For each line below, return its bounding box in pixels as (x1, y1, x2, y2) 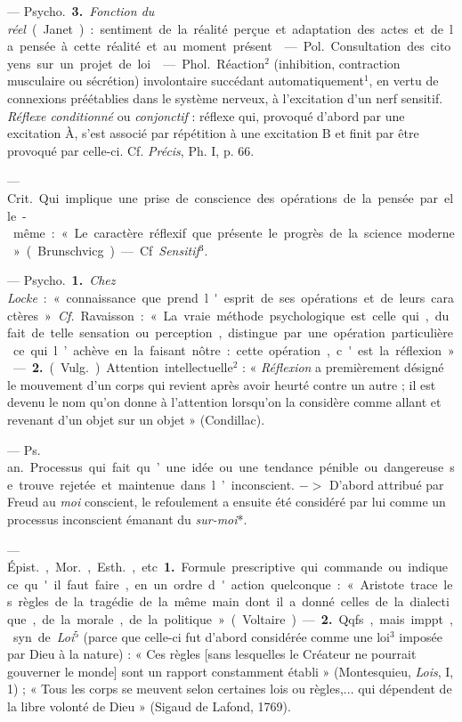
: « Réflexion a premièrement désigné (242, 358, 444, 377)
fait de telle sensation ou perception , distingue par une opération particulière (7, 323, 454, 342)
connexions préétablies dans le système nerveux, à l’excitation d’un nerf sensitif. (7, 88, 443, 107)
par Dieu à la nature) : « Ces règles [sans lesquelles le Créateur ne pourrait (7, 645, 417, 663)
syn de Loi (12, 627, 75, 645)
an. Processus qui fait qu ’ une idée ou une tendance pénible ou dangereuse (7, 458, 444, 476)
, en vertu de (369, 71, 439, 90)
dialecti (409, 592, 450, 611)
